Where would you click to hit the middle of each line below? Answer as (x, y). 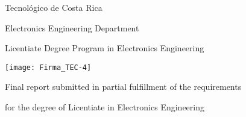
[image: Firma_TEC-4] (48, 67)
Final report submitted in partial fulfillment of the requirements (123, 87)
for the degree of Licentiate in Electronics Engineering (105, 107)
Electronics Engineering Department (72, 27)
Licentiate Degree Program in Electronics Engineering (105, 48)
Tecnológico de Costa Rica (54, 7)
